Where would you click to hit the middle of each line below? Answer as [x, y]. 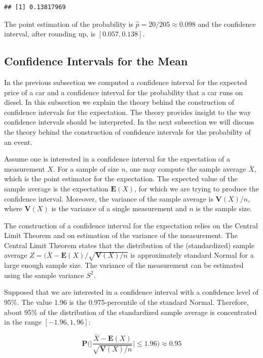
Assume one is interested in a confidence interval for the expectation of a [117, 159]
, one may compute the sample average [186, 168]
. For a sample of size [86, 168]
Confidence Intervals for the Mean [96, 61]
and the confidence [227, 24]
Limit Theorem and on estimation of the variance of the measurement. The [121, 235]
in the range [23, 322]
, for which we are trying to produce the [197, 188]
